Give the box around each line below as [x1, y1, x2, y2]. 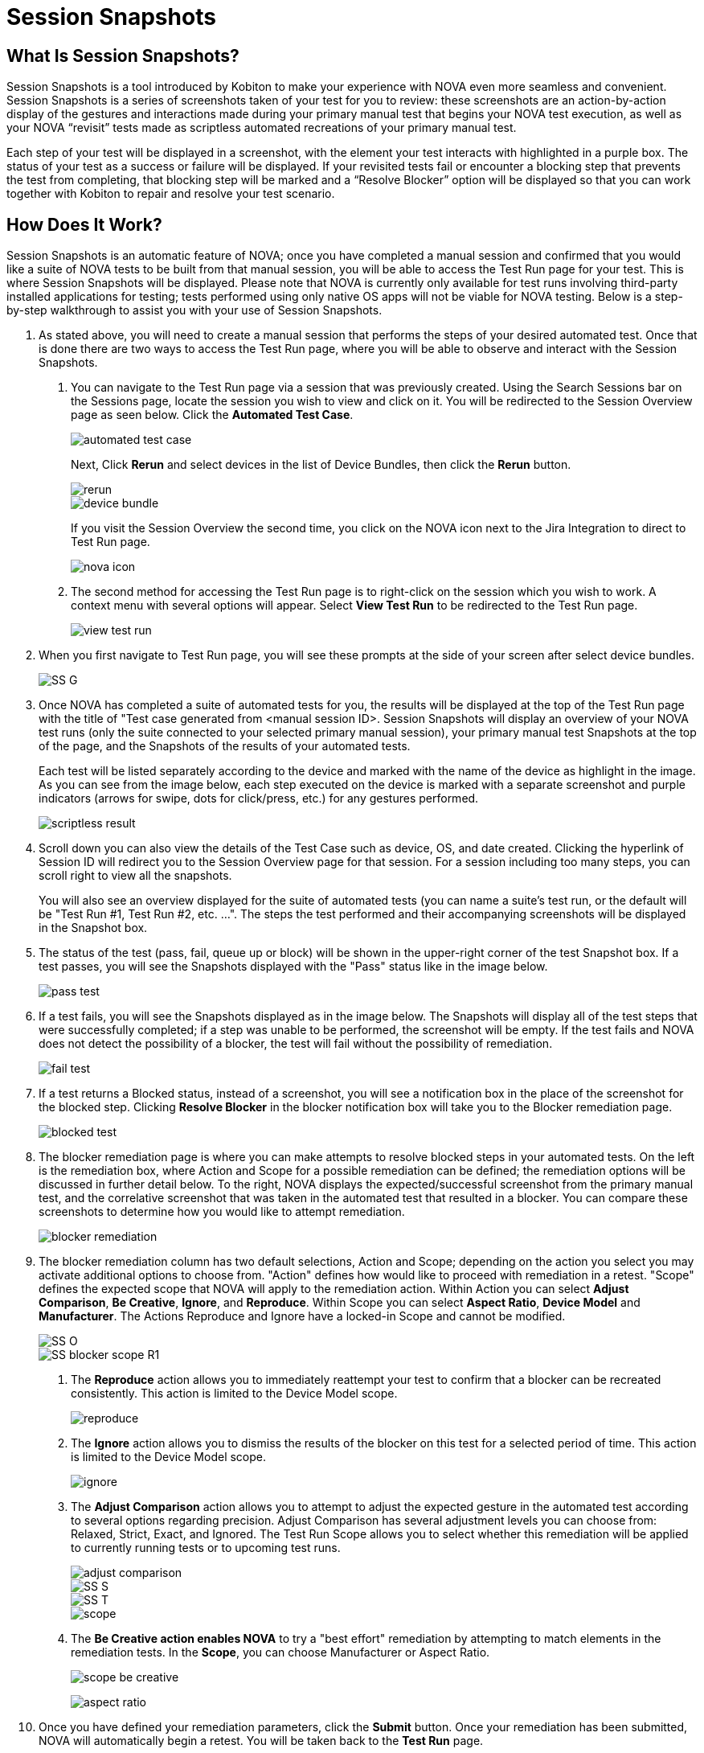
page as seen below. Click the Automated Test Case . [71, 408, 354, 422]
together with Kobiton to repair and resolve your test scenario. [6, 187, 335, 201]
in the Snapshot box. [39, 921, 148, 935]
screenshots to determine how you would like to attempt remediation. [39, 1205, 405, 1219]
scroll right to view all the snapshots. [39, 868, 232, 883]
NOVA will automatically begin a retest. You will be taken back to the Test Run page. [39, 1734, 484, 1748]
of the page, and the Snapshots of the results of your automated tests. [39, 739, 411, 753]
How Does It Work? [6, 214, 162, 235]
